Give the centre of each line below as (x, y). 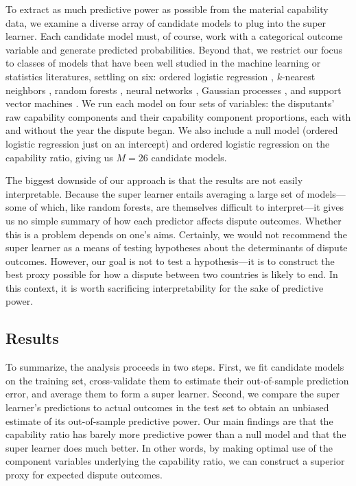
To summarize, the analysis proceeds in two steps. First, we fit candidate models (175, 367)
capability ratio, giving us (59, 157)
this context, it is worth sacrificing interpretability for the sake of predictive (165, 287)
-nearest (298, 76)
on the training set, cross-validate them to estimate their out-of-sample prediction (177, 380)
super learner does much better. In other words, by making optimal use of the (169, 447)
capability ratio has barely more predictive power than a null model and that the (176, 434)
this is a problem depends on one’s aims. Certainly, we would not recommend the (176, 234)
